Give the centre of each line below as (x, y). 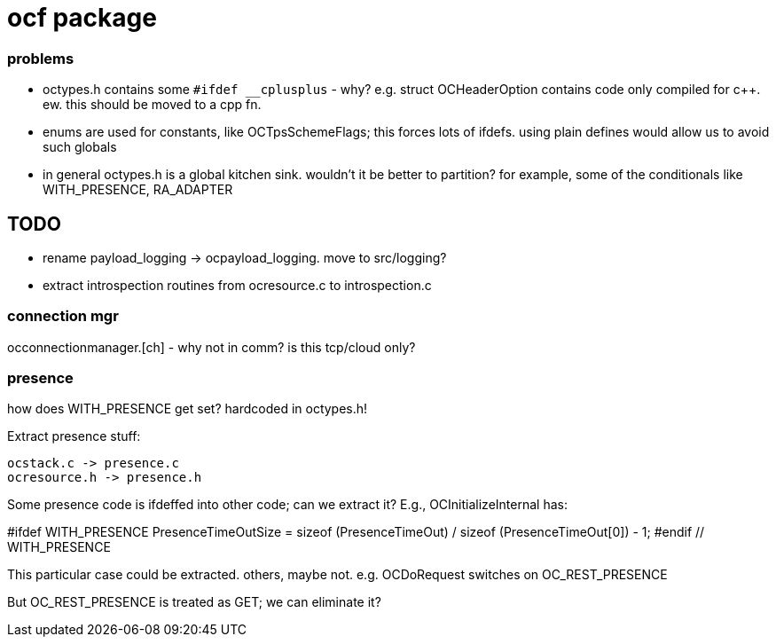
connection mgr (63, 316)
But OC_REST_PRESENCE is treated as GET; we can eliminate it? (194, 602)
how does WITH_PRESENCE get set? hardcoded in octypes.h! (188, 409)
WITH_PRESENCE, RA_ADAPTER (138, 190)
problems (41, 58)
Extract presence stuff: (74, 436)
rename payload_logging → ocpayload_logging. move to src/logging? (245, 257)
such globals (80, 147)
